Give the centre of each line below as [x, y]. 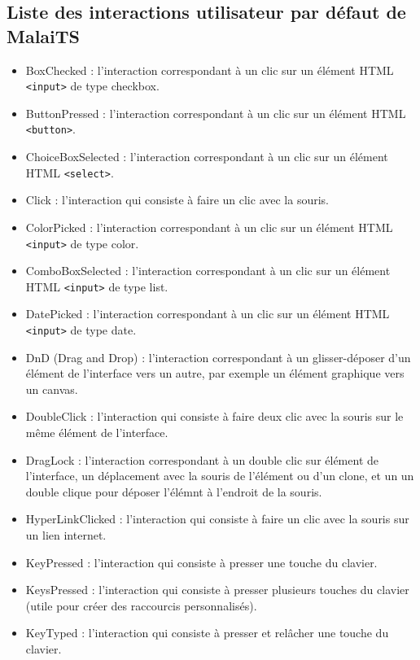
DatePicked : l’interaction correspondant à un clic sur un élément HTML [208, 314]
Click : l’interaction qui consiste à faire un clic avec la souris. [177, 200]
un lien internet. [66, 535]
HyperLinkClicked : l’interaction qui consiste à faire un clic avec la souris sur [217, 519]
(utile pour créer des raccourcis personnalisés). [141, 605]
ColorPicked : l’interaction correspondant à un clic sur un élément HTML [209, 227]
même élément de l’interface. [97, 433]
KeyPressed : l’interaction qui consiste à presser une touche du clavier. [201, 562]
